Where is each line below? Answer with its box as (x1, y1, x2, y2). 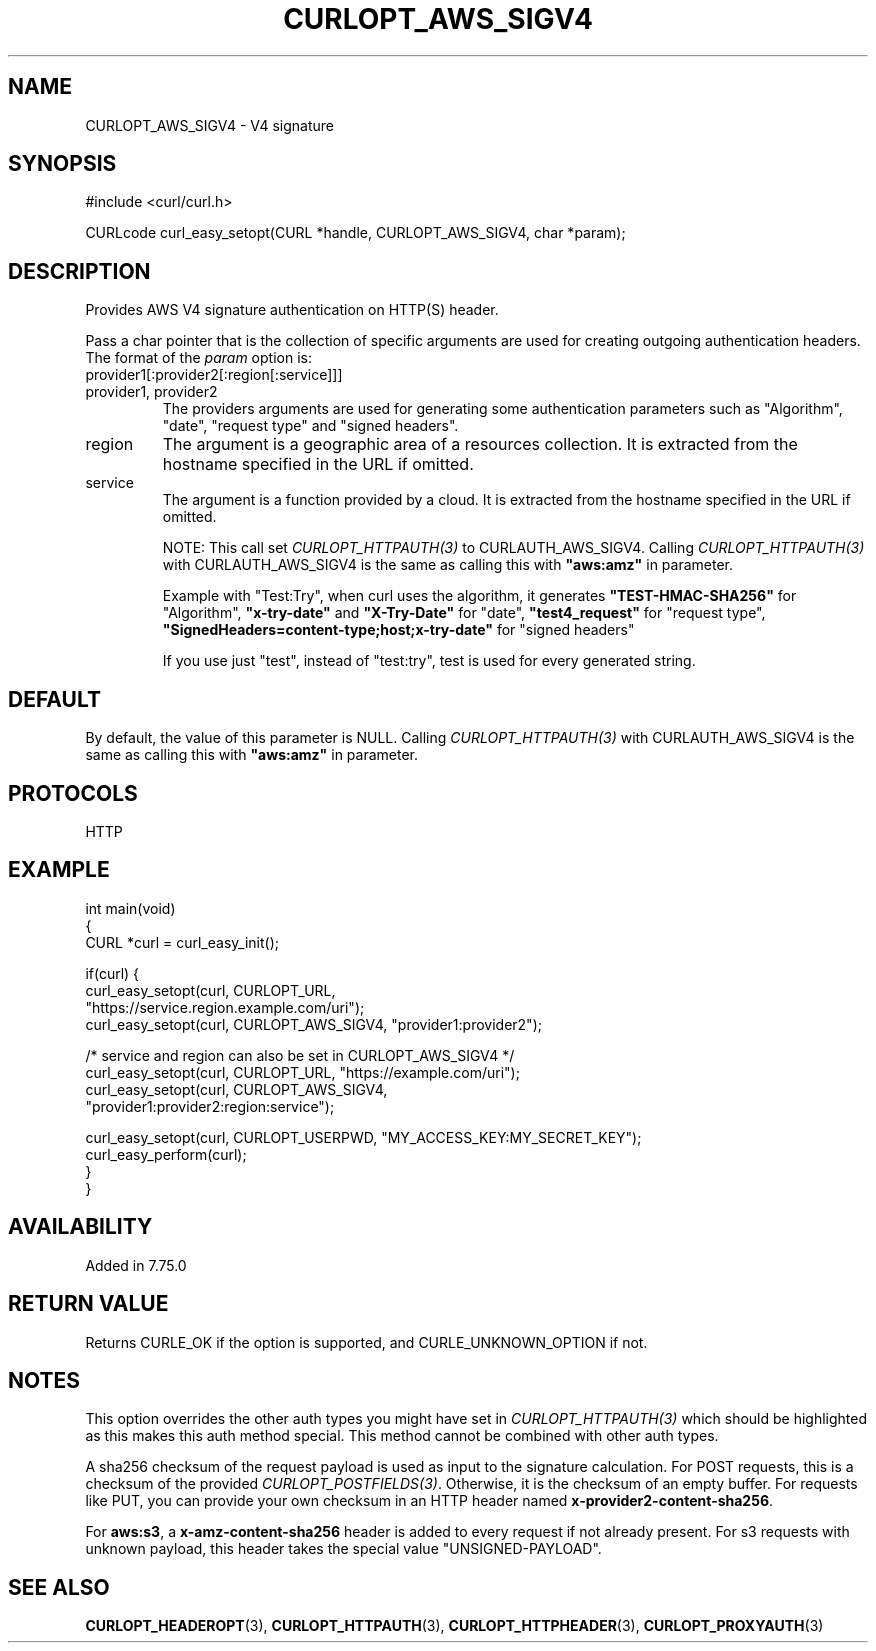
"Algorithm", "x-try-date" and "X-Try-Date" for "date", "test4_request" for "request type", (162, 604, 766, 622)
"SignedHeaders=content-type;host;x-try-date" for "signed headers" (162, 621, 635, 639)
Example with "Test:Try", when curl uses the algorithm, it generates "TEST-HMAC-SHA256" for (162, 587, 797, 605)
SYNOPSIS (8, 151, 117, 177)
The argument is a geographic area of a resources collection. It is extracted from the (162, 434, 798, 455)
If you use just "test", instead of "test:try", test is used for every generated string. (162, 652, 696, 670)
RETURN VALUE (8, 1291, 169, 1317)
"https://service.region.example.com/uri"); (85, 998, 365, 1016)
